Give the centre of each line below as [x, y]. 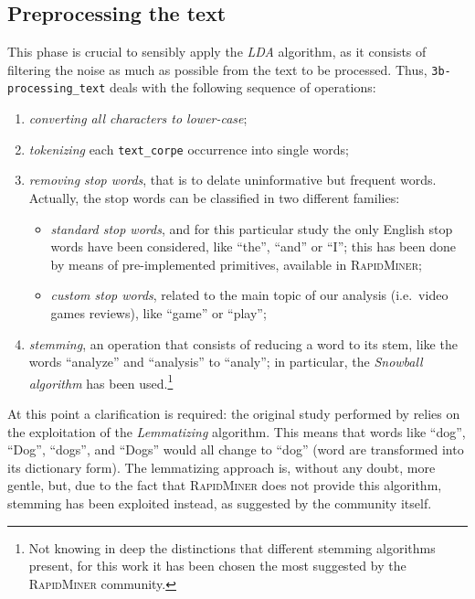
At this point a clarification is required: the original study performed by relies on [234, 413]
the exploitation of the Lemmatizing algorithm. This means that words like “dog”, [237, 431]
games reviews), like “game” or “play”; [158, 312]
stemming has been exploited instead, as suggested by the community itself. [220, 503]
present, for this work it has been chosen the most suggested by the [217, 566]
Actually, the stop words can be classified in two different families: [214, 197]
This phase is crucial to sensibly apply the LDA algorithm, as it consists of [217, 52]
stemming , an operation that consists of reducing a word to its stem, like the [243, 343]
